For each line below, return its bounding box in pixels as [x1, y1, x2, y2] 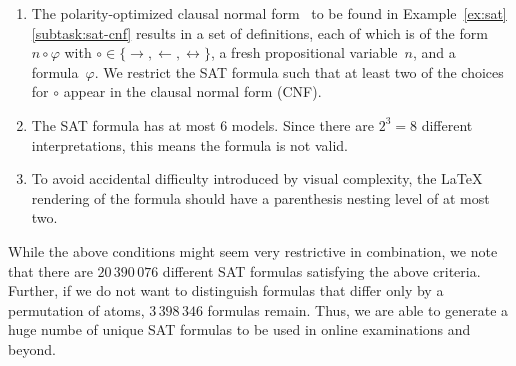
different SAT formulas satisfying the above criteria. [162, 260, 481, 281]
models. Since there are [231, 114, 374, 135]
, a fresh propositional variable [210, 42, 398, 63]
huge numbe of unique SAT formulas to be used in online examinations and [8, 319, 471, 340]
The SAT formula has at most [31, 114, 216, 135]
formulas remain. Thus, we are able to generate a [207, 299, 509, 320]
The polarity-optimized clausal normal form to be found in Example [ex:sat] [31, 3, 507, 23]
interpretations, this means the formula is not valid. [31, 134, 349, 155]
